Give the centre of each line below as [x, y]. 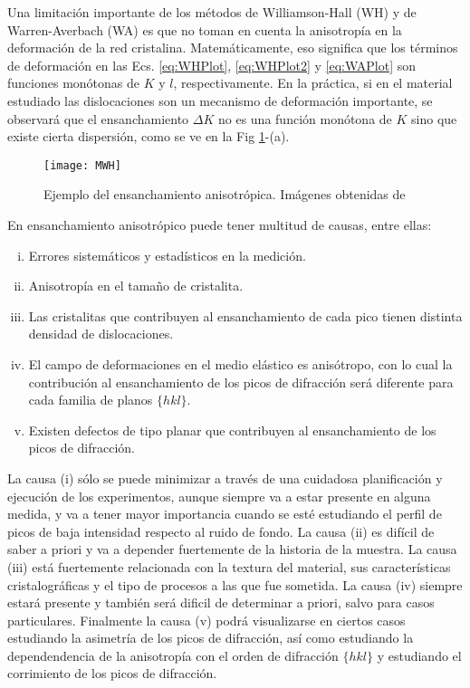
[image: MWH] [82, 165]
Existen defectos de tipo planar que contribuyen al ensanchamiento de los [232, 430]
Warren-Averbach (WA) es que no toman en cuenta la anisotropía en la [205, 29]
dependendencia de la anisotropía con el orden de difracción [173, 655]
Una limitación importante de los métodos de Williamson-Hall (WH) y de [212, 12]
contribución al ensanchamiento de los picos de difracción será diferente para [241, 382]
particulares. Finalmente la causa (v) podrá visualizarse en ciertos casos [206, 620]
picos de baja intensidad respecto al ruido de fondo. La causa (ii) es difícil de [221, 531]
